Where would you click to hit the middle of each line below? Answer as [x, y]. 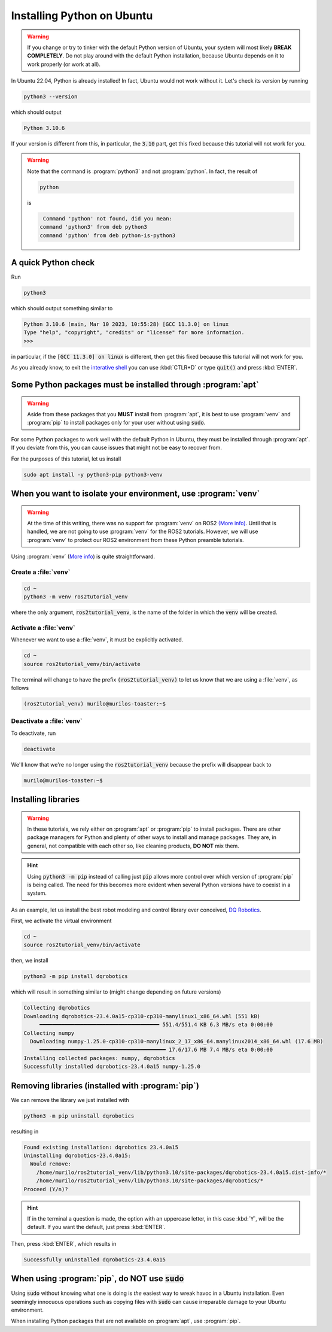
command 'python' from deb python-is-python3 [108, 235]
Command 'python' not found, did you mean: [108, 218]
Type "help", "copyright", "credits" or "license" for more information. [134, 333]
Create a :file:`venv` [41, 572]
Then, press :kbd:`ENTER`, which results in [64, 1243]
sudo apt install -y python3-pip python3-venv [93, 474]
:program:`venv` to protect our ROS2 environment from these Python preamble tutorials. [136, 540]
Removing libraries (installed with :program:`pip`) [105, 1086]
